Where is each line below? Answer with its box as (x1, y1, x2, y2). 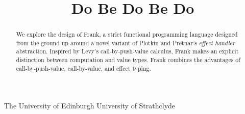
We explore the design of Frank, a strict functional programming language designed (16, 30, 238, 39)
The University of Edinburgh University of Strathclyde (4, 100, 176, 111)
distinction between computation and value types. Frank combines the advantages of (16, 55, 240, 64)
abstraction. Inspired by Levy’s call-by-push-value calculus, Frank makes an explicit (16, 47, 239, 55)
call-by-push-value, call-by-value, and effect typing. (16, 64, 151, 72)
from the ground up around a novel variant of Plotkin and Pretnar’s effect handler (16, 38, 235, 47)
